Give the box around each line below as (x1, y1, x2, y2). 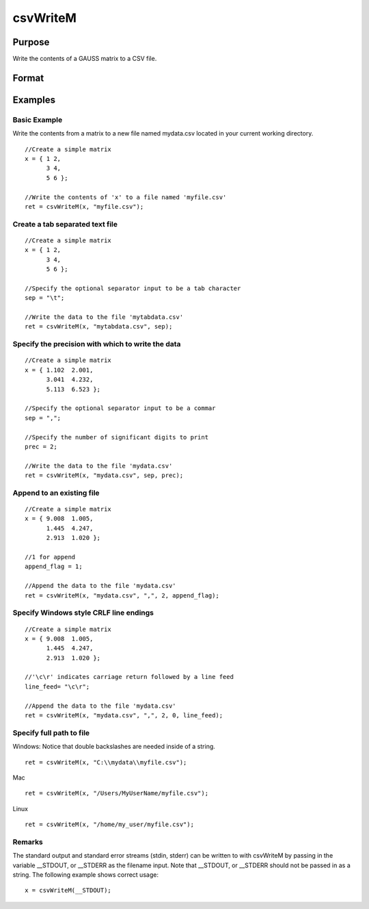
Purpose (12, 36, 50, 48)
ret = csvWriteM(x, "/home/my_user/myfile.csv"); (25, 821, 195, 828)
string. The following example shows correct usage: (12, 871, 159, 879)
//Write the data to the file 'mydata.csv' (25, 462, 173, 470)
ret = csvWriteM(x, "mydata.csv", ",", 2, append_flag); (25, 591, 220, 599)
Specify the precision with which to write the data (12, 340, 181, 349)
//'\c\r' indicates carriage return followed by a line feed (25, 673, 234, 681)
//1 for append (25, 553, 76, 561)
